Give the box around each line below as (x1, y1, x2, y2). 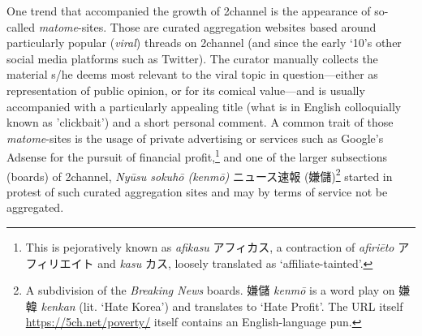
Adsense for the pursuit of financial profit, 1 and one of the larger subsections (6, 146, 387, 165)
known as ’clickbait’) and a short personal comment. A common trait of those (6, 114, 394, 131)
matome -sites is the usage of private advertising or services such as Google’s (6, 129, 384, 146)
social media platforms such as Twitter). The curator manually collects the (6, 50, 378, 67)
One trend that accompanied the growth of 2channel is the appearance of (6, 2, 371, 19)
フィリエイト (25, 254, 94, 271)
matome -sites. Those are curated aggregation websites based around (38, 18, 377, 35)
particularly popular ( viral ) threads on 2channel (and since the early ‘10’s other (6, 34, 402, 51)
